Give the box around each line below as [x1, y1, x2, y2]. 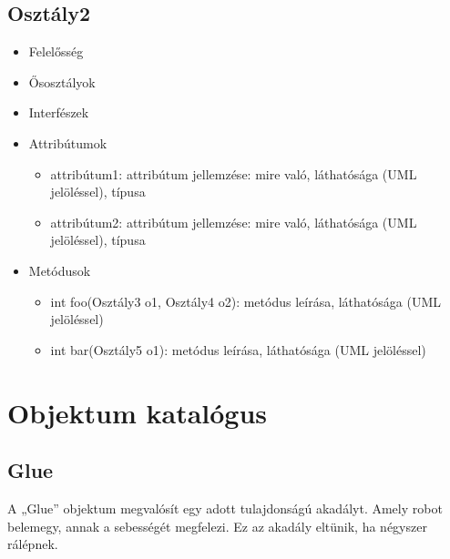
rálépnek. [7, 534, 58, 554]
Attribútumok [28, 133, 107, 152]
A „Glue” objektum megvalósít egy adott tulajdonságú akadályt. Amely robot [7, 498, 443, 517]
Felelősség [28, 42, 84, 61]
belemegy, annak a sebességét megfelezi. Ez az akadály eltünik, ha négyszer [7, 516, 427, 535]
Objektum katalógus [7, 393, 268, 431]
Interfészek [28, 103, 89, 122]
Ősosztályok [28, 72, 96, 91]
